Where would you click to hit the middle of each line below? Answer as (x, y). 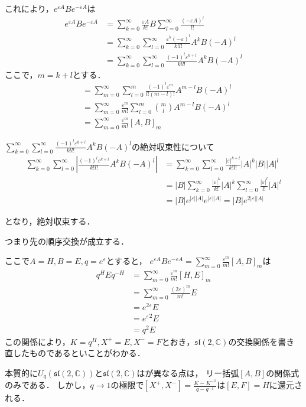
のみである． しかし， (48, 385)
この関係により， (38, 341)
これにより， (29, 8)
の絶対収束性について (173, 146)
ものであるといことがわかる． (87, 353)
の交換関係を (253, 341)
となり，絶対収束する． (50, 221)
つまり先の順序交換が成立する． (67, 241)
